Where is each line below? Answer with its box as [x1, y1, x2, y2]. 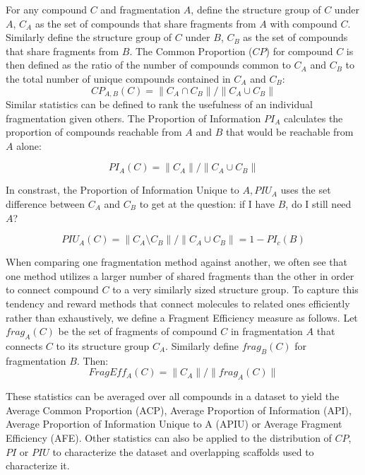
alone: [16, 138, 42, 153]
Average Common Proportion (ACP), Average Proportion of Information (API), [6, 402, 352, 417]
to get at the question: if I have [139, 196, 275, 211]
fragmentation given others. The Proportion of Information [6, 110, 261, 125]
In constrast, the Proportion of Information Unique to [6, 182, 239, 197]
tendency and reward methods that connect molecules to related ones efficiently [6, 295, 350, 310]
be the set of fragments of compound [58, 324, 217, 339]
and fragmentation [100, 2, 181, 16]
